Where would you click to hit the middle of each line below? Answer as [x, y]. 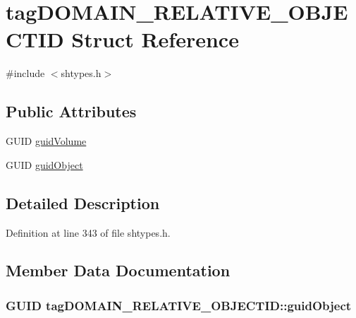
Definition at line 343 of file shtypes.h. [88, 232]
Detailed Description [83, 202]
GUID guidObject [44, 164]
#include [25, 73]
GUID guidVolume [46, 141]
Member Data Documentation [118, 270]
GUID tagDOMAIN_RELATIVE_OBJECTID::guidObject [179, 305]
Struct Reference [155, 39]
